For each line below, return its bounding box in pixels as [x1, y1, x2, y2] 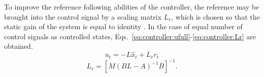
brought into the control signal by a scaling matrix [4, 11, 161, 22]
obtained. [4, 41, 33, 51]
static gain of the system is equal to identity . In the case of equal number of [4, 21, 243, 32]
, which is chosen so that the [171, 11, 260, 22]
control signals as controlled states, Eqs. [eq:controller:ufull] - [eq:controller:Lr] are [4, 31, 256, 41]
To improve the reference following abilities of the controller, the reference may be [4, 2, 259, 12]
